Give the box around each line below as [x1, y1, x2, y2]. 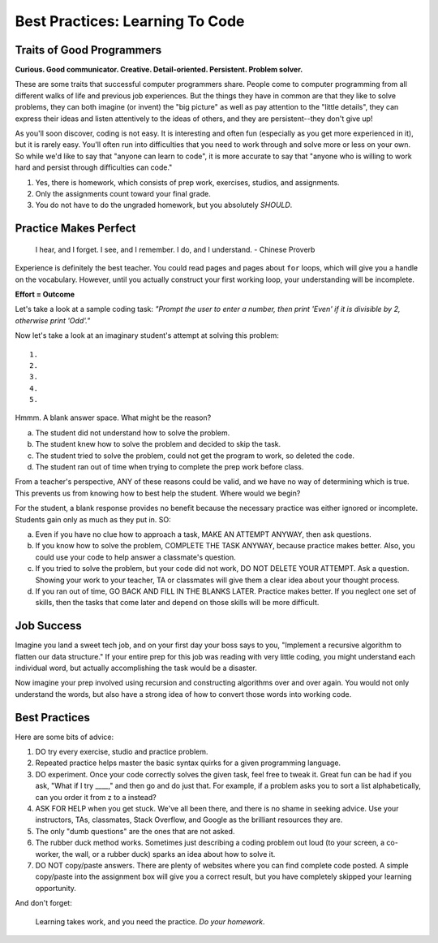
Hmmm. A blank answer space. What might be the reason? [15, 413, 212, 422]
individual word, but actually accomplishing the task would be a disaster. [15, 663, 257, 673]
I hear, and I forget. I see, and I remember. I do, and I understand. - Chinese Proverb [35, 244, 316, 254]
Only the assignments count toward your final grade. [35, 188, 211, 198]
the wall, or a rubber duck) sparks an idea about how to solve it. [62, 849, 276, 859]
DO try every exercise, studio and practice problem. [35, 747, 208, 757]
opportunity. [35, 883, 77, 893]
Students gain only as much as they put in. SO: [15, 514, 172, 524]
